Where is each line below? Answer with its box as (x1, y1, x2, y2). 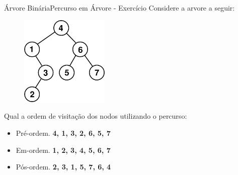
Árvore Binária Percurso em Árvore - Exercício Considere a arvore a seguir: (4, 3, 235, 13)
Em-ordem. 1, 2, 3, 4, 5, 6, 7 (16, 144, 111, 155)
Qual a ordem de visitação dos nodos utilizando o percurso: (4, 111, 187, 121)
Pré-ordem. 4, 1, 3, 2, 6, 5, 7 (16, 128, 111, 138)
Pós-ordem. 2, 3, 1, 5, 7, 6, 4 (16, 161, 111, 172)
